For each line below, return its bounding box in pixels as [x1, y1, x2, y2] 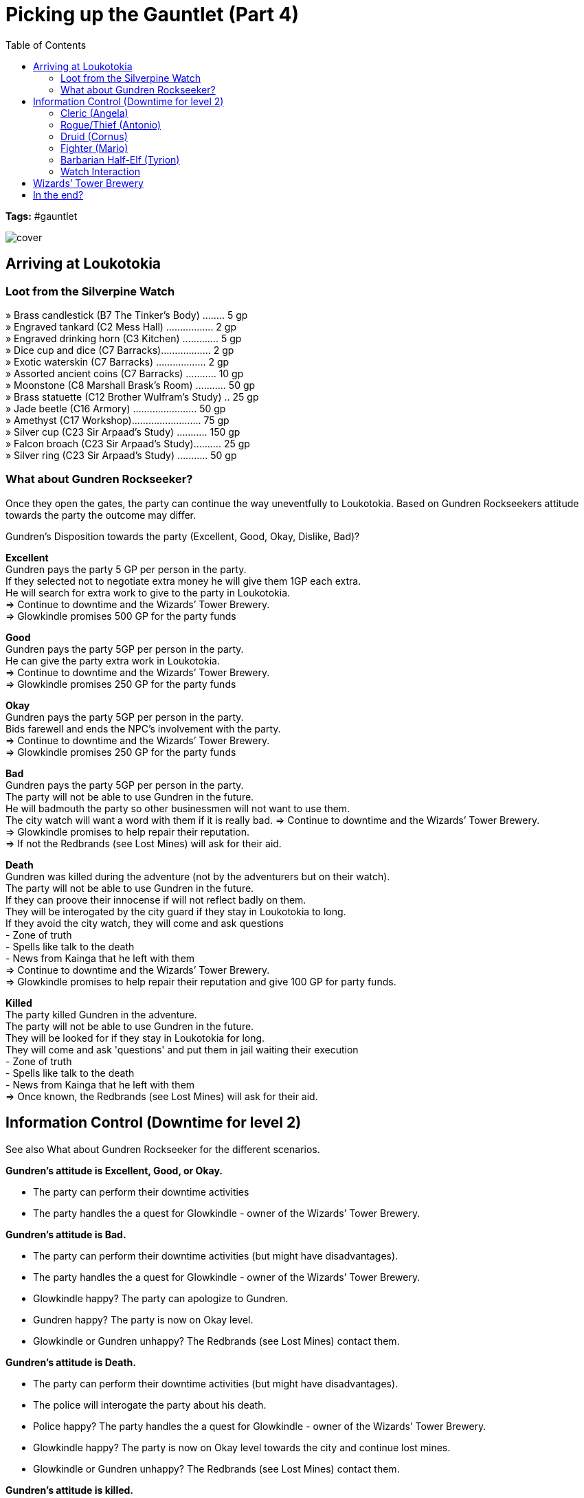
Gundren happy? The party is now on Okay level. [33, 1313, 254, 1326]
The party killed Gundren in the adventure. [5, 1008, 197, 1020]
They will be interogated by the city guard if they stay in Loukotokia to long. [5, 905, 346, 917]
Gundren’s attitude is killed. [5, 1484, 134, 1496]
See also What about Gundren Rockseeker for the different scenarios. [5, 1143, 320, 1155]
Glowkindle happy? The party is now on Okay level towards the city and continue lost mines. [33, 1441, 451, 1453]
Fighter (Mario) [60, 142, 128, 154]
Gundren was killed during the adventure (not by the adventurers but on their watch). [5, 870, 390, 882]
